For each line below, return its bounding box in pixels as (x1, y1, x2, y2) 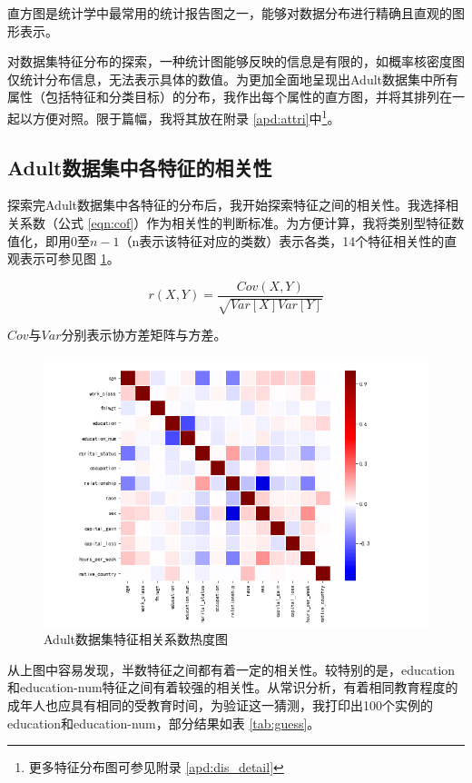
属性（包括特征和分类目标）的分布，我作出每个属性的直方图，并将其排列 (7, 87, 439, 106)
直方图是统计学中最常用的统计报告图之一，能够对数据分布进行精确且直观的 (7, 4, 452, 22)
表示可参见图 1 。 (19, 249, 120, 268)
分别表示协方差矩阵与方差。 (61, 325, 227, 344)
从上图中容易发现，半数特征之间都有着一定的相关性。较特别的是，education (7, 659, 456, 679)
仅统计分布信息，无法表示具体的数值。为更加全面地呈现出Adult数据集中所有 (7, 69, 459, 88)
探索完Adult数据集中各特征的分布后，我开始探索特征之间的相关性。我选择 (7, 195, 447, 214)
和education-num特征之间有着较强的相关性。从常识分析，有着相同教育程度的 (7, 678, 458, 697)
